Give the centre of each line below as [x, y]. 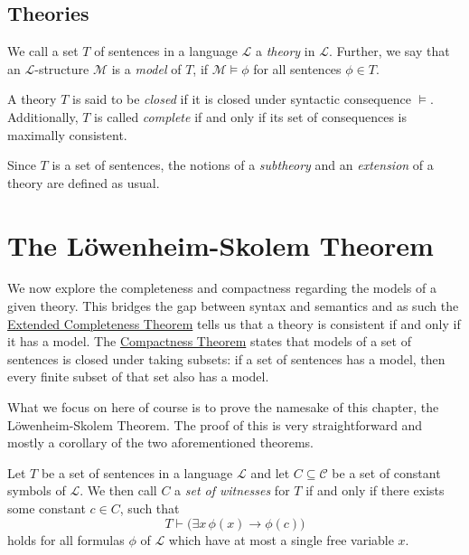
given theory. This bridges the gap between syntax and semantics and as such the [233, 306]
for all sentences [297, 68]
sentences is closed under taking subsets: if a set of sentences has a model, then [226, 358]
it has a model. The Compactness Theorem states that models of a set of [209, 341]
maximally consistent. [67, 134]
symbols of [37, 490]
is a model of [146, 68]
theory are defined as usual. [84, 182]
